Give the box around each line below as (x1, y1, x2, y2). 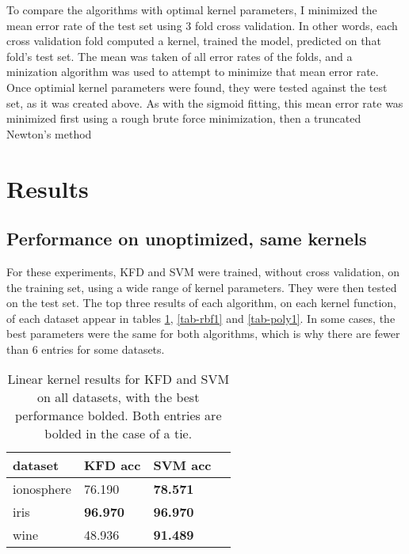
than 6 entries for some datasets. (6, 340, 165, 357)
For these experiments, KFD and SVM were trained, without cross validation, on (6, 263, 400, 279)
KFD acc (83, 456, 141, 475)
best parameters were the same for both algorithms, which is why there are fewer (6, 325, 400, 342)
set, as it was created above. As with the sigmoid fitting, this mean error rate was (6, 94, 403, 111)
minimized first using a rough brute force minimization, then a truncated (6, 110, 361, 127)
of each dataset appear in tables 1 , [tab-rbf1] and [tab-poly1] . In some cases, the (6, 309, 396, 326)
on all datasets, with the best (37, 388, 200, 407)
